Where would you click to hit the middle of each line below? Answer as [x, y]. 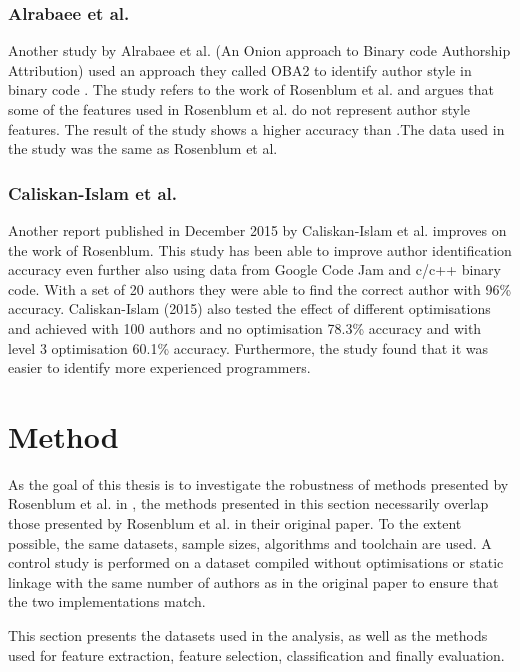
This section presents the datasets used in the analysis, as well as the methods [248, 635]
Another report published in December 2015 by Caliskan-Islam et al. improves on [257, 230]
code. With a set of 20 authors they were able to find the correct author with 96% [260, 288]
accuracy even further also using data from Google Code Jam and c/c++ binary [254, 269]
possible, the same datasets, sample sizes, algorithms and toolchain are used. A [250, 542]
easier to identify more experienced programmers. [159, 367]
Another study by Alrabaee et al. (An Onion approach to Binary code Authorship [259, 50]
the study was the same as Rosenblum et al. [143, 148]
